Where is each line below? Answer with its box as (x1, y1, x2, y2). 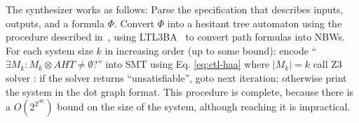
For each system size (6, 43, 93, 57)
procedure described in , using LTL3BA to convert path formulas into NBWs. (6, 29, 345, 44)
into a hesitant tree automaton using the (167, 15, 342, 30)
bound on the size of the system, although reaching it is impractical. (57, 99, 351, 114)
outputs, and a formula (6, 15, 104, 30)
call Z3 (313, 57, 342, 71)
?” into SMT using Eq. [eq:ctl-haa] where (93, 57, 270, 71)
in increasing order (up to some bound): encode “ (104, 43, 317, 57)
